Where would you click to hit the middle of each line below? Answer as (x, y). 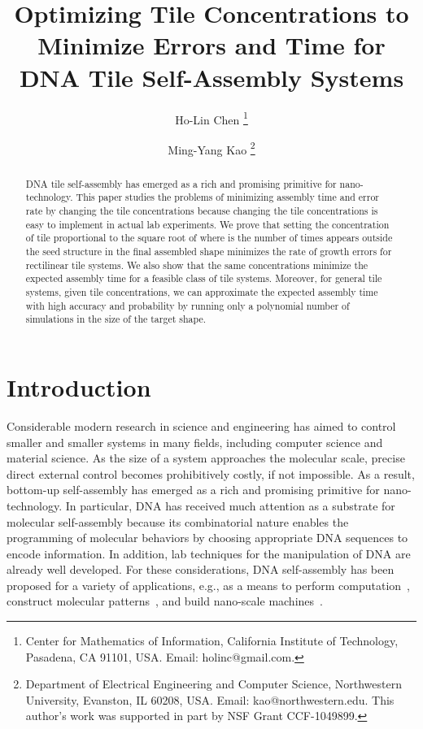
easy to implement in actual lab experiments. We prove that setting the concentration (207, 224)
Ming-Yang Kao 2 (211, 148)
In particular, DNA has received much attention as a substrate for (230, 505)
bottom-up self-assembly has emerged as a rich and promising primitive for (193, 490)
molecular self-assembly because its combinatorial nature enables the (178, 521)
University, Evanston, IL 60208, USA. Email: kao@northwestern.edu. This (210, 699)
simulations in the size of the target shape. (116, 319)
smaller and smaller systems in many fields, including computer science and (195, 442)
